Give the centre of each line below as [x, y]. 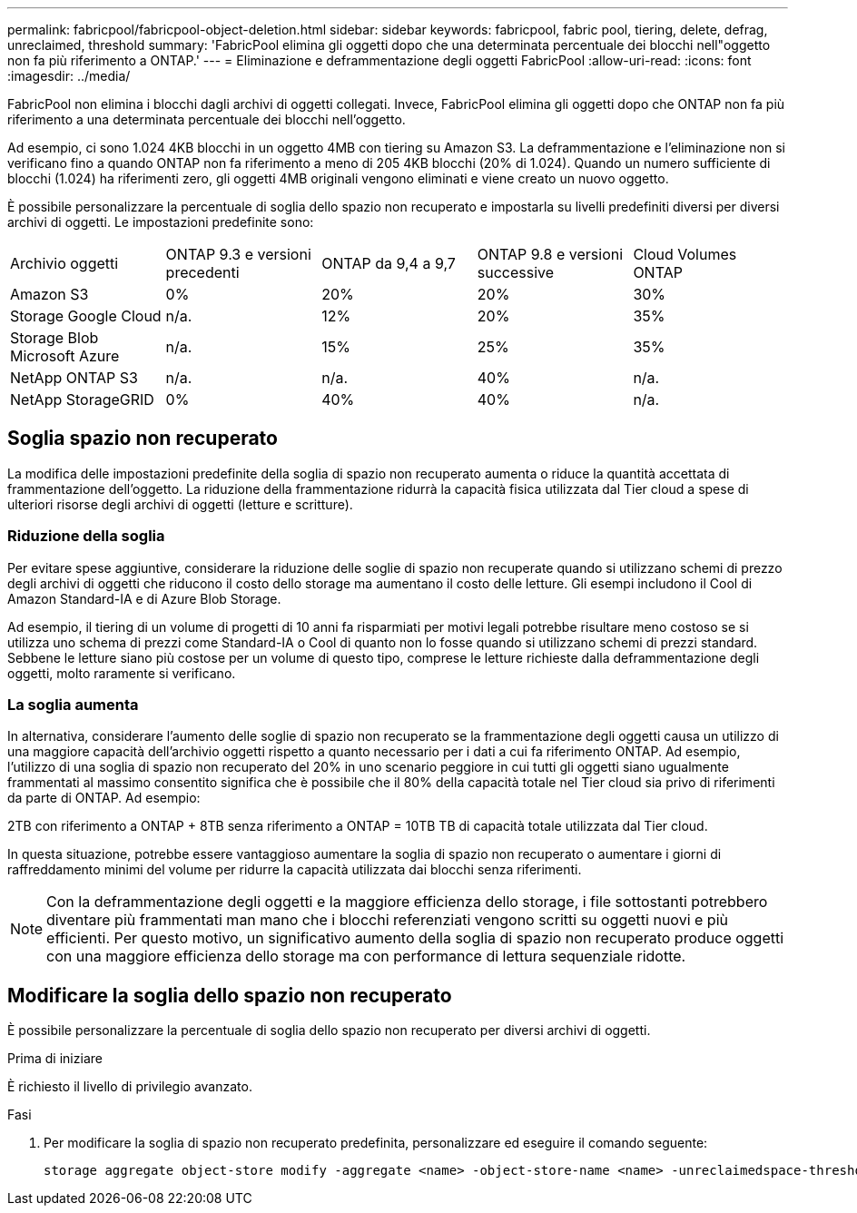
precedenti [202, 272]
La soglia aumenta [73, 704]
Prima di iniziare [55, 1059]
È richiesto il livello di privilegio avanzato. [130, 1087]
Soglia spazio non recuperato [143, 439]
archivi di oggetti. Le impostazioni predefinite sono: [161, 222]
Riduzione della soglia [86, 536]
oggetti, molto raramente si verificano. [122, 673]
